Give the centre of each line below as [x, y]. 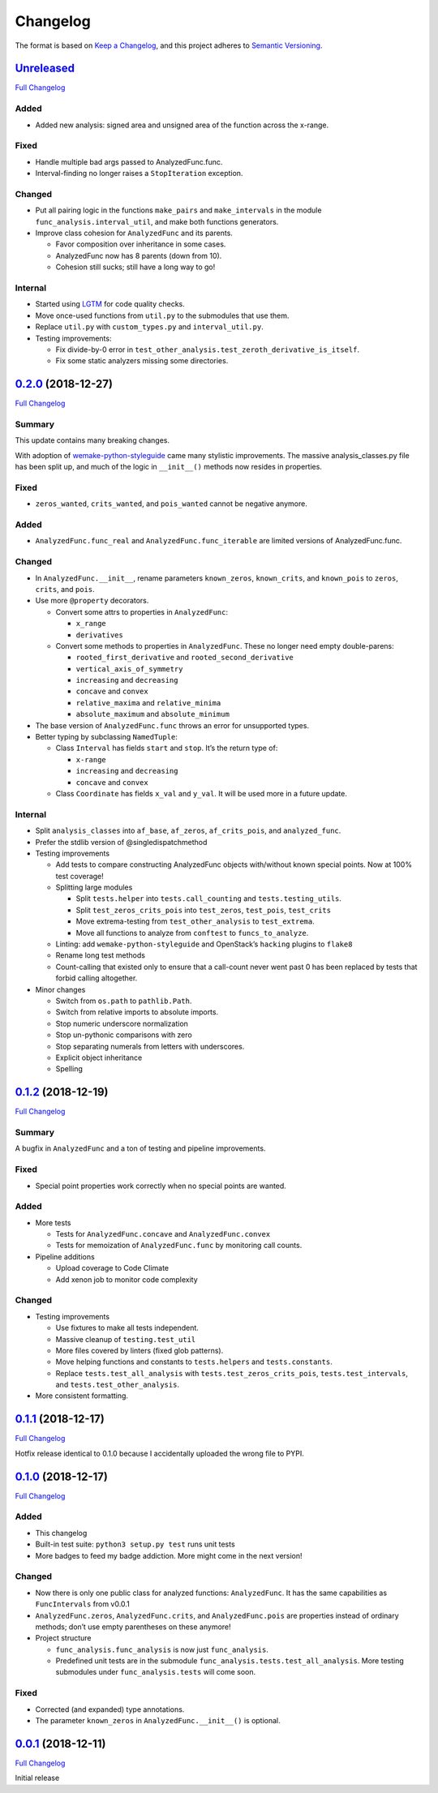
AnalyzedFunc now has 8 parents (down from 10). [139, 255]
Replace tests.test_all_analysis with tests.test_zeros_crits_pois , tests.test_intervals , [232, 1373]
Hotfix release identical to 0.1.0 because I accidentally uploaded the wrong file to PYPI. [159, 1453]
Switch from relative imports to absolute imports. [137, 1012]
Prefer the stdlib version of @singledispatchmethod [121, 842]
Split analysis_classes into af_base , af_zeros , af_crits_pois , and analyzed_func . [188, 830]
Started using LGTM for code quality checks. [110, 304]
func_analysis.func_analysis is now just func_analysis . [162, 1649]
